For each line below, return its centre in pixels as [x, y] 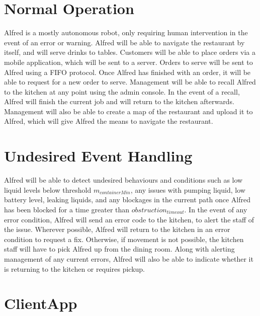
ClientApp [41, 303]
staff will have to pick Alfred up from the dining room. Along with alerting [119, 249]
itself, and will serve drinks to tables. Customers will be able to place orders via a [130, 52]
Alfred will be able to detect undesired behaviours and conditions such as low [123, 180]
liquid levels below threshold [48, 189]
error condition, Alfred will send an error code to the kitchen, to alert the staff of [129, 219]
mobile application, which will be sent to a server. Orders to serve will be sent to [128, 62]
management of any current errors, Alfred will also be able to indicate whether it [129, 258]
